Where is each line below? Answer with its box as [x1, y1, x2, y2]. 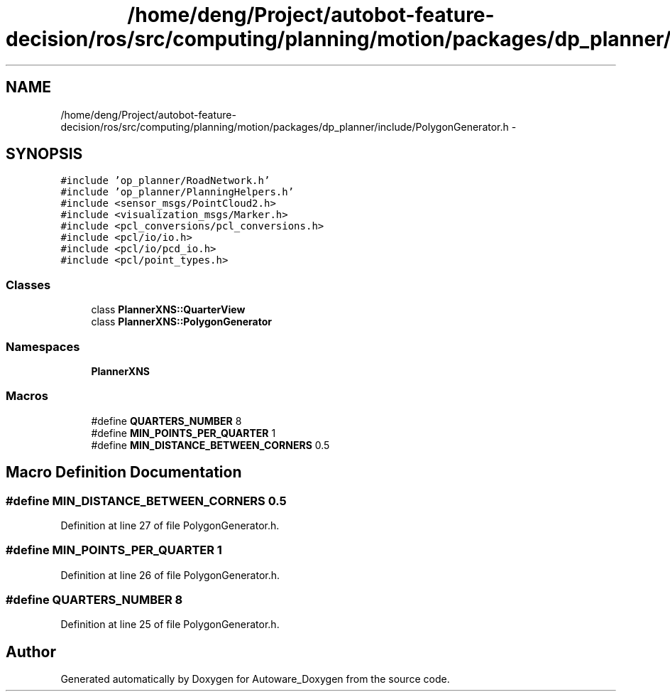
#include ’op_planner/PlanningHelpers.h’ [60, 186, 295, 198]
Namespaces [6, 339, 80, 354]
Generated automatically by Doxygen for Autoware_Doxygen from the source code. [60, 673, 450, 686]
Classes [6, 277, 51, 292]
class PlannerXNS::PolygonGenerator [91, 315, 272, 328]
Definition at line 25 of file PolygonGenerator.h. [60, 618, 280, 631]
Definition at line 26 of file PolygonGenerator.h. [60, 568, 280, 581]
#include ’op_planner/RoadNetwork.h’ [60, 175, 270, 187]
